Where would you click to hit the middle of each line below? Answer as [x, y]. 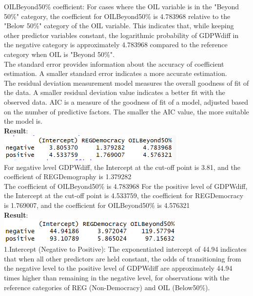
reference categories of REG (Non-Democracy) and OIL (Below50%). [107, 287]
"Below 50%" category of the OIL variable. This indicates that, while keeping [119, 26]
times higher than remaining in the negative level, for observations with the [117, 277]
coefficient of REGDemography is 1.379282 [68, 176]
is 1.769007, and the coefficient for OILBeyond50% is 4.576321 [97, 205]
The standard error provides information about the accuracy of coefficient [114, 64]
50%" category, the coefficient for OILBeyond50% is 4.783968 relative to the [117, 16]
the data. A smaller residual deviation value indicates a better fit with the [115, 92]
